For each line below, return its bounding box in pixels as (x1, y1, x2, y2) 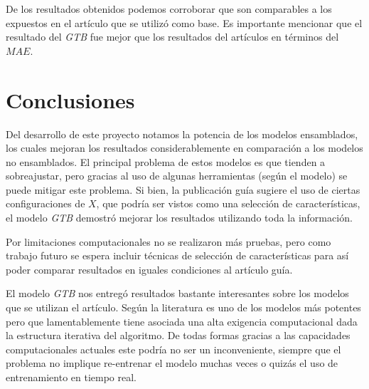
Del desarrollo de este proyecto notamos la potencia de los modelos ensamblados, (6, 126, 358, 141)
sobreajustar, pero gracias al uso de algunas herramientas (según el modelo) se (6, 168, 348, 183)
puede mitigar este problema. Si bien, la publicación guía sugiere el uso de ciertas (6, 182, 360, 197)
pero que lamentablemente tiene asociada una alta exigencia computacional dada (6, 313, 358, 328)
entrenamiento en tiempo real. (6, 370, 137, 384)
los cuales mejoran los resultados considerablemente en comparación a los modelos (6, 140, 363, 155)
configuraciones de (6, 196, 85, 211)
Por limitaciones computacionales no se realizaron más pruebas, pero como (6, 234, 331, 249)
